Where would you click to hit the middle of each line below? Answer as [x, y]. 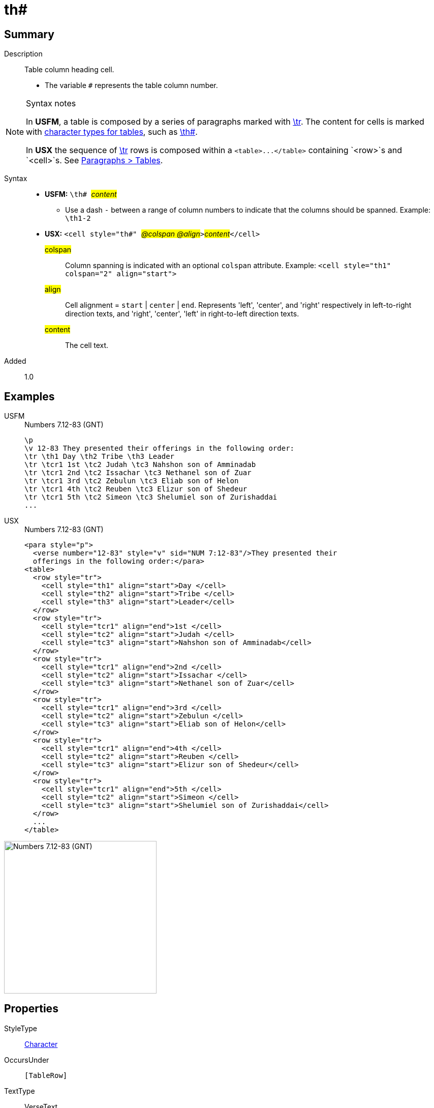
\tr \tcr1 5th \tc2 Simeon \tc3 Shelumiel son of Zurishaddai [151, 497]
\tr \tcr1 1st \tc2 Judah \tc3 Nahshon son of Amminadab [140, 465]
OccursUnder [27, 1060]
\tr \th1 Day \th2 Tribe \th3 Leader [100, 457]
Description [23, 54]
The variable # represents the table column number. [131, 85]
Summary [29, 34]
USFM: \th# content [81, 194]
